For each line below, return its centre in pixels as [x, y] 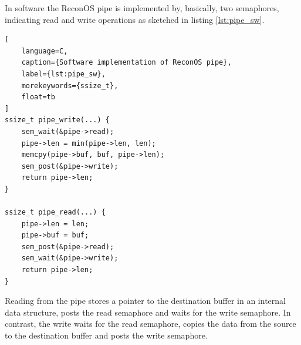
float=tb [38, 97]
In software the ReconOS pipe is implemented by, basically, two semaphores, [142, 8]
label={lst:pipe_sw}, [63, 74]
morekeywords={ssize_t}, [70, 86]
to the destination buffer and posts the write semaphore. [106, 335]
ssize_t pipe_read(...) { [55, 212]
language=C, [45, 51]
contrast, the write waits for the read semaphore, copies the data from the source [150, 324]
